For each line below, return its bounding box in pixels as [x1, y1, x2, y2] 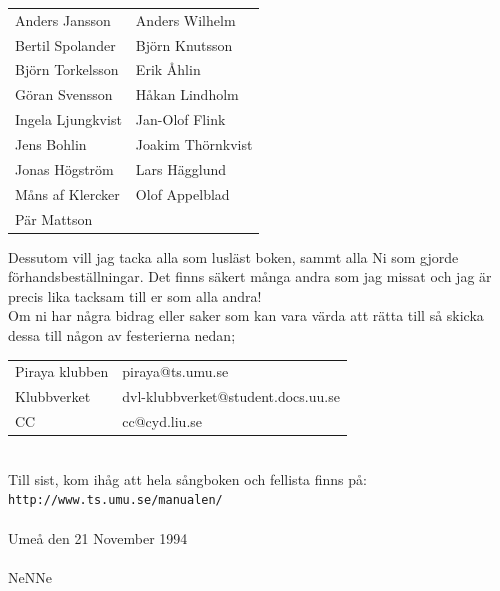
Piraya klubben [15, 361, 109, 382]
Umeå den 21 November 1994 [8, 527, 188, 548]
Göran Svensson [15, 84, 113, 105]
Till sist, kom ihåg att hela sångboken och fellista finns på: [8, 468, 367, 489]
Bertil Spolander [15, 34, 116, 55]
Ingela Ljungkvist [15, 109, 122, 130]
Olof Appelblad [135, 183, 230, 204]
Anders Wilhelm [135, 9, 236, 30]
